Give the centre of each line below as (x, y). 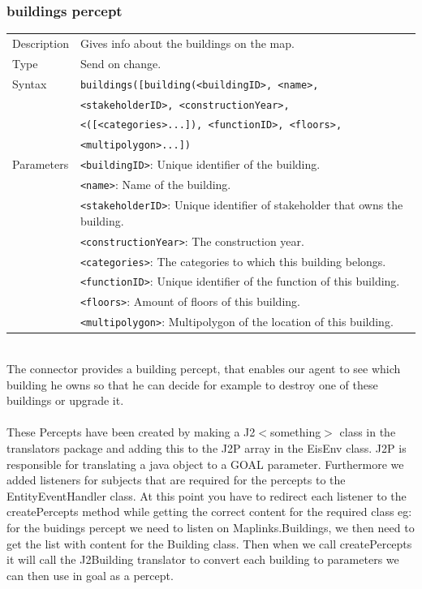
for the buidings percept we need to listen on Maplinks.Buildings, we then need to (211, 527)
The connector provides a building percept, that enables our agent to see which (204, 368)
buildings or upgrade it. (65, 400)
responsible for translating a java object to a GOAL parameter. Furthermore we (205, 464)
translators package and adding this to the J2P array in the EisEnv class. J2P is (207, 447)
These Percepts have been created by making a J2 (131, 432)
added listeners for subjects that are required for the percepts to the (176, 480)
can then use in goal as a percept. (90, 575)
